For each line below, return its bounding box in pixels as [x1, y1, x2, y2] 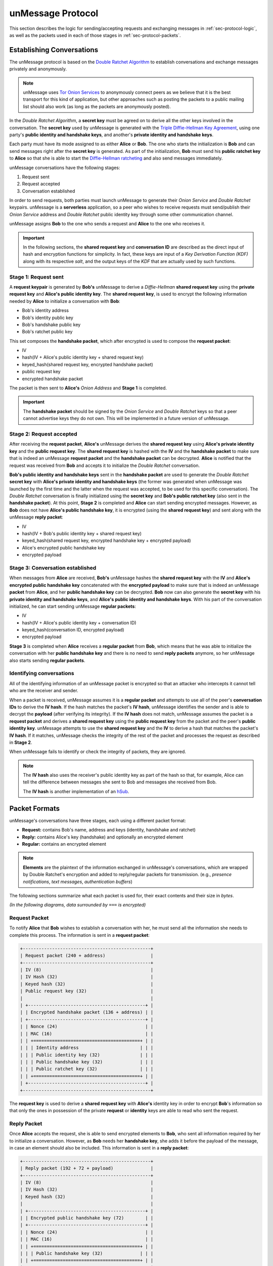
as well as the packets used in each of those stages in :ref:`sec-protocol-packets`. [9, 32, 181, 38]
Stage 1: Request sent [9, 273, 64, 281]
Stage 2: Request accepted [9, 430, 78, 438]
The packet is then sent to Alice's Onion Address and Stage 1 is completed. [9, 385, 167, 391]
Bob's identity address [22, 307, 69, 313]
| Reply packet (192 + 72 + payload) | [20, 1165, 154, 1171]
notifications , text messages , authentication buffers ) [23, 879, 132, 885]
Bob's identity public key [22, 314, 73, 321]
